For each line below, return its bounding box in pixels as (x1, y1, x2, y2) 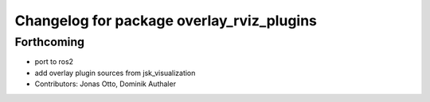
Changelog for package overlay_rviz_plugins (14, 12, 318, 29)
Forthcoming (14, 35, 85, 49)
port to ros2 (34, 57, 74, 66)
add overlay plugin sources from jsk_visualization (34, 68, 196, 77)
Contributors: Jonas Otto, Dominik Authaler (34, 79, 177, 89)
